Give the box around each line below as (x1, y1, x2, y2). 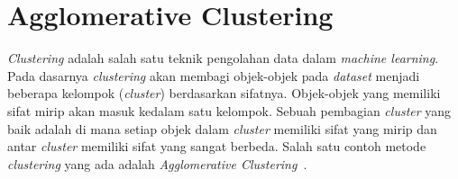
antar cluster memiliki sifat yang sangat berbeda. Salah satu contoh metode (7, 137, 426, 156)
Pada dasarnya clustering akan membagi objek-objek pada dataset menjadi (7, 66, 420, 85)
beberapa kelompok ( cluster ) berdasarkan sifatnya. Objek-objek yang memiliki (7, 84, 441, 103)
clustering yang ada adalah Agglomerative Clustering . (7, 154, 307, 173)
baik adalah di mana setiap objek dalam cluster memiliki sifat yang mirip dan (7, 119, 437, 138)
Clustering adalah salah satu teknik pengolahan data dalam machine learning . (7, 49, 439, 67)
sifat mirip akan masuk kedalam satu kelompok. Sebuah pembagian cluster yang (7, 101, 452, 120)
